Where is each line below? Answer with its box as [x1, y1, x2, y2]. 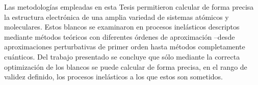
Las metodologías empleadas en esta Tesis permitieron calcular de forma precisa [4, 2, 254, 12]
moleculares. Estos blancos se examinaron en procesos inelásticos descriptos [4, 21, 240, 32]
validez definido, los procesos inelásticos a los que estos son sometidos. [4, 71, 223, 82]
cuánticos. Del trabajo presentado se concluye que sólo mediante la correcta [4, 51, 240, 62]
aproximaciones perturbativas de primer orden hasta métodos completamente [4, 41, 245, 52]
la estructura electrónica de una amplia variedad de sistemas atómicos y [4, 11, 229, 22]
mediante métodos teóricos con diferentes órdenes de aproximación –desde [4, 31, 235, 42]
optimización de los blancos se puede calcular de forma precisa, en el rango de [4, 61, 247, 72]
